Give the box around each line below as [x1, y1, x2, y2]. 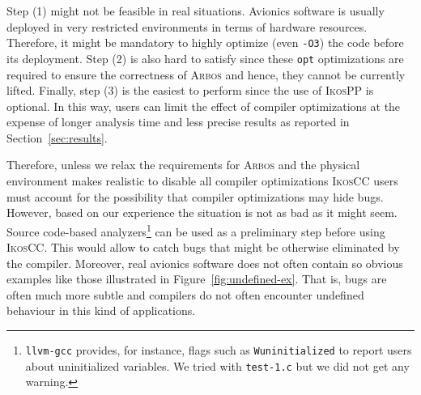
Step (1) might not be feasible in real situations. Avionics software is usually [6, 2, 385, 19]
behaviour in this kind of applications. [6, 302, 196, 319]
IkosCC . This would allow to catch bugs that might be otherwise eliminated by [6, 239, 400, 256]
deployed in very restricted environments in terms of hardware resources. [6, 18, 368, 35]
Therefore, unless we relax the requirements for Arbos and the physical [6, 156, 360, 173]
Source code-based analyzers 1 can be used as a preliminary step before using [6, 220, 385, 240]
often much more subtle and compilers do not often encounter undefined [6, 286, 364, 303]
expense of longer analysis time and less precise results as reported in [6, 113, 350, 130]
